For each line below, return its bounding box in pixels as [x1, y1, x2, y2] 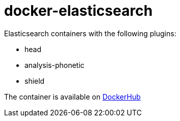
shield [24, 76, 45, 85]
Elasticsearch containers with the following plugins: [4, 29, 176, 38]
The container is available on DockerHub [4, 92, 141, 101]
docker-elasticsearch [4, 2, 153, 19]
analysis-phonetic [24, 60, 85, 69]
